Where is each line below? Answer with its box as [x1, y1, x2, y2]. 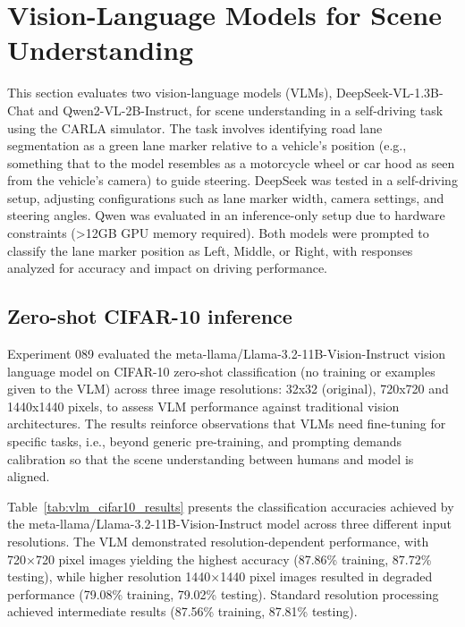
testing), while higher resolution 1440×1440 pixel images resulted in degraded [7, 567, 433, 586]
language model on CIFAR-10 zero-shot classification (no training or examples [7, 361, 435, 380]
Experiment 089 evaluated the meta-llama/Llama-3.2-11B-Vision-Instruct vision [7, 344, 446, 363]
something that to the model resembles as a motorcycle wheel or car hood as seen [7, 153, 455, 172]
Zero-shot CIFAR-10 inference [7, 302, 292, 330]
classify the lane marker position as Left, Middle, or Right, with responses [7, 241, 413, 259]
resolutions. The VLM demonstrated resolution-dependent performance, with [7, 531, 429, 550]
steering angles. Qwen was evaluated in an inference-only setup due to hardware [7, 206, 445, 225]
